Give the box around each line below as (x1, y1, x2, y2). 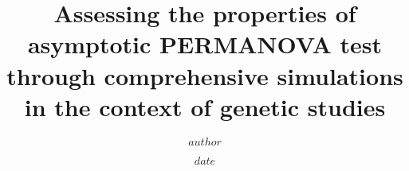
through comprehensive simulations (6, 59, 403, 91)
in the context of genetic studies (24, 90, 386, 122)
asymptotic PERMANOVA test (27, 28, 383, 60)
